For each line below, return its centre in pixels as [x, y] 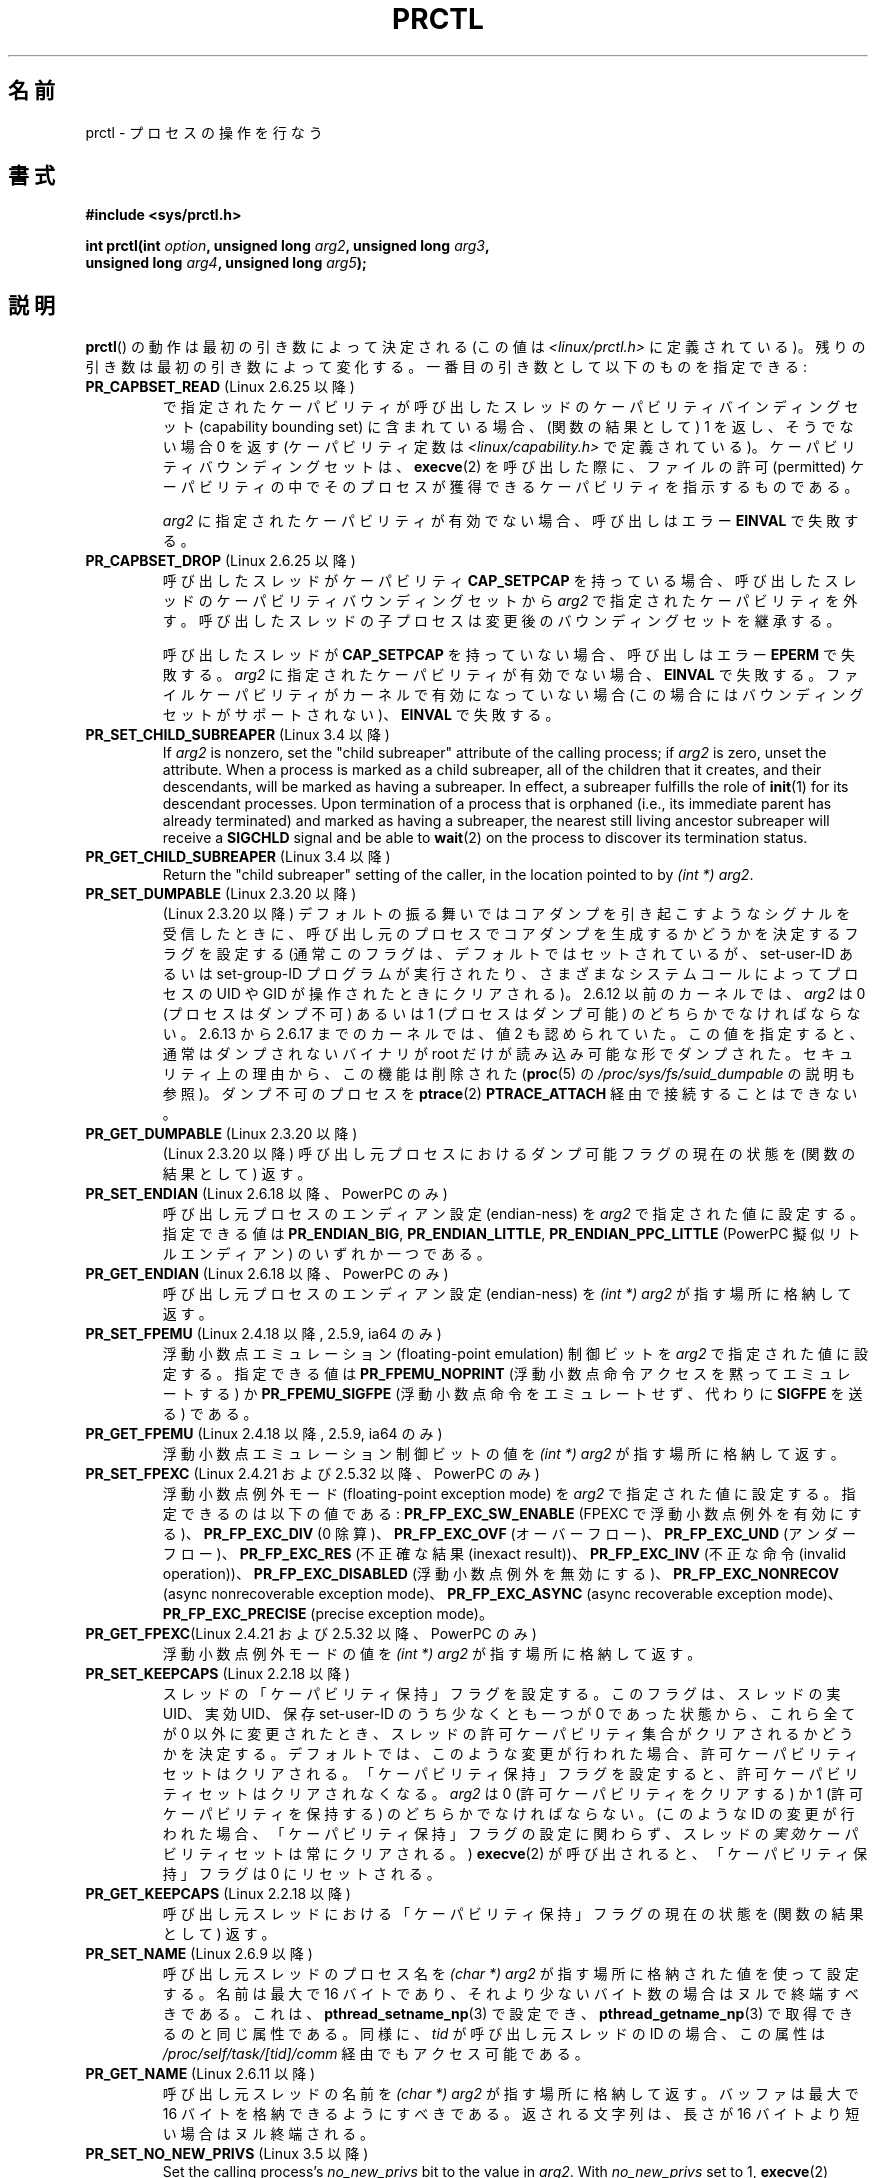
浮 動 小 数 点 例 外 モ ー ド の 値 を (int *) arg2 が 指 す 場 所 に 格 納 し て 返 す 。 [432, 1654]
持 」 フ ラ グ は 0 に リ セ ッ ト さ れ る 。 [301, 1874]
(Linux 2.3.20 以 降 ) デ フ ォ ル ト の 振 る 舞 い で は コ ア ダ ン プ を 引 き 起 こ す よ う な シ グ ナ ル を [506, 914]
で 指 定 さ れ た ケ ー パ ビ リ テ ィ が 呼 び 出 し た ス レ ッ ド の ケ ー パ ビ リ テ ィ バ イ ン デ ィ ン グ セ [510, 407]
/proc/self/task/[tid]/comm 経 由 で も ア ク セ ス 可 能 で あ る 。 [375, 2054]
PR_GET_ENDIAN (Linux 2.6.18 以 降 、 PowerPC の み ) [267, 1274]
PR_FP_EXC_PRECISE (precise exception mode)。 [327, 1614]
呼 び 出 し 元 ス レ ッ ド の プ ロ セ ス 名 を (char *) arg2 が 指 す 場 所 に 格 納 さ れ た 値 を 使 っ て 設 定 [510, 1974]
